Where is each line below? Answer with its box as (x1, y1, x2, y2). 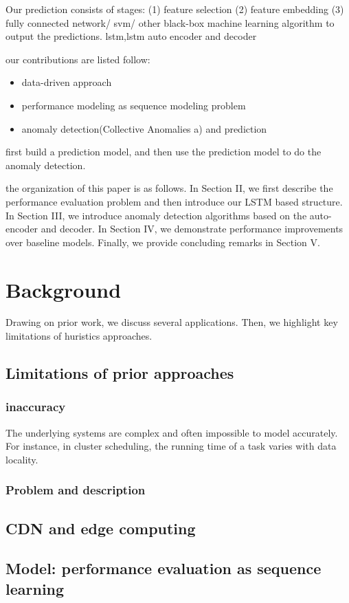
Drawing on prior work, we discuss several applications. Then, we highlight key (5, 315, 338, 329)
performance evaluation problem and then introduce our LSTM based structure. (5, 194, 343, 208)
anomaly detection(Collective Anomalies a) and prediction (21, 121, 267, 135)
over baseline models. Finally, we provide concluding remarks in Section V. (5, 234, 320, 249)
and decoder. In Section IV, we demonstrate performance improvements (41, 221, 344, 236)
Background (5, 275, 122, 303)
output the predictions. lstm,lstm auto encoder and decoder (5, 29, 257, 43)
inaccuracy (5, 398, 66, 415)
